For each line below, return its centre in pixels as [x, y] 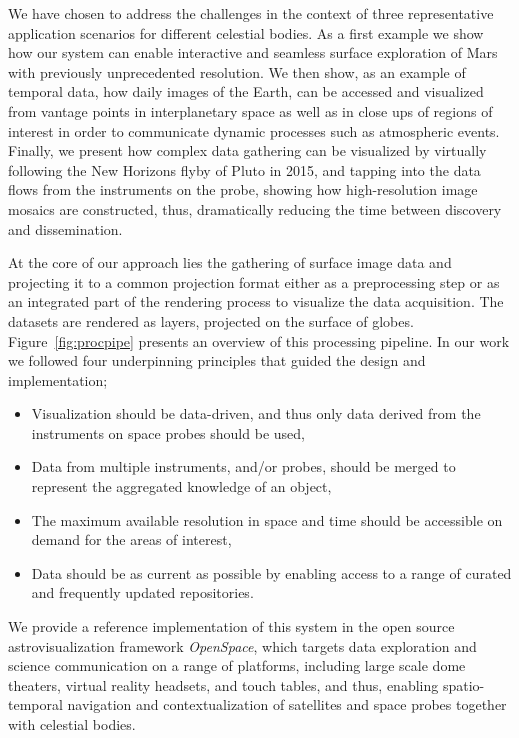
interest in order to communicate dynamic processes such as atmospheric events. [254, 130]
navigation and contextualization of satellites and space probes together [287, 704]
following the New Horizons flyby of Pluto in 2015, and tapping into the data [244, 169]
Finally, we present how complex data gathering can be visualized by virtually [247, 150]
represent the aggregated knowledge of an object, [181, 486]
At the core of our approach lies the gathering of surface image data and [230, 262]
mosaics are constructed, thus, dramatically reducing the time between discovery [255, 208]
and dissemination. [65, 228]
